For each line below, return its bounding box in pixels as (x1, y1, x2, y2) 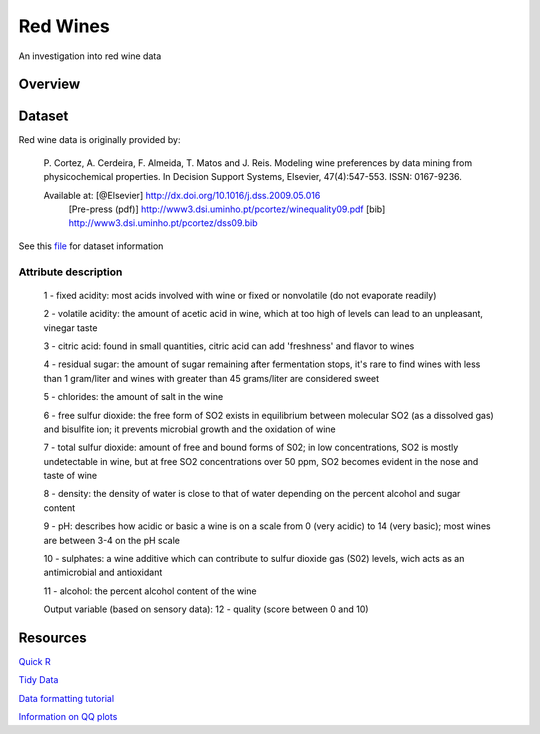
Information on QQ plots (18, 711, 118, 723)
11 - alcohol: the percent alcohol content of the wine (43, 585, 257, 597)
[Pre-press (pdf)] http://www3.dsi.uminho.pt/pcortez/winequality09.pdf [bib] (68, 203, 386, 215)
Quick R (18, 656, 52, 668)
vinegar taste (43, 321, 98, 334)
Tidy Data (18, 674, 59, 686)
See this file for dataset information (18, 240, 164, 252)
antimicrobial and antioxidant (43, 566, 163, 579)
